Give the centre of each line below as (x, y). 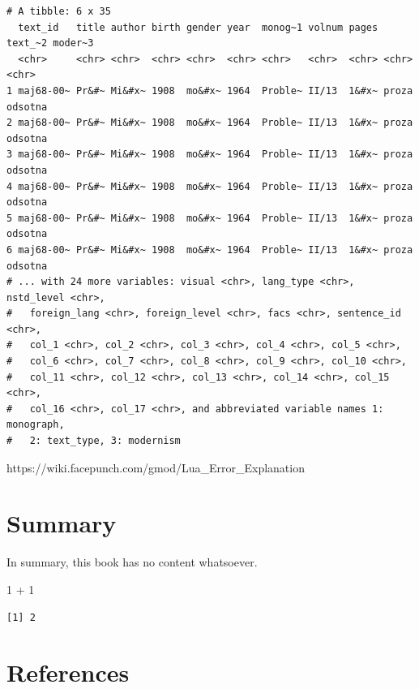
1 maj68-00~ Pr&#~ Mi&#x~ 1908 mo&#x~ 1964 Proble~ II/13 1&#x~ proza (210, 90)
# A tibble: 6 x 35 (59, 11)
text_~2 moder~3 (50, 43)
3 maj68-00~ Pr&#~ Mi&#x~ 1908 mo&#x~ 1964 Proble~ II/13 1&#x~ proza (210, 155)
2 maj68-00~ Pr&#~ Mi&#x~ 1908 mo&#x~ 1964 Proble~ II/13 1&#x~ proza (210, 123)
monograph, (36, 425)
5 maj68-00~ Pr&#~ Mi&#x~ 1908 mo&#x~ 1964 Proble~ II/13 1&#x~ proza (210, 218)
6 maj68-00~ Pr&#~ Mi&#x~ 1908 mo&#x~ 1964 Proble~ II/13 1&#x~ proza (210, 250)
